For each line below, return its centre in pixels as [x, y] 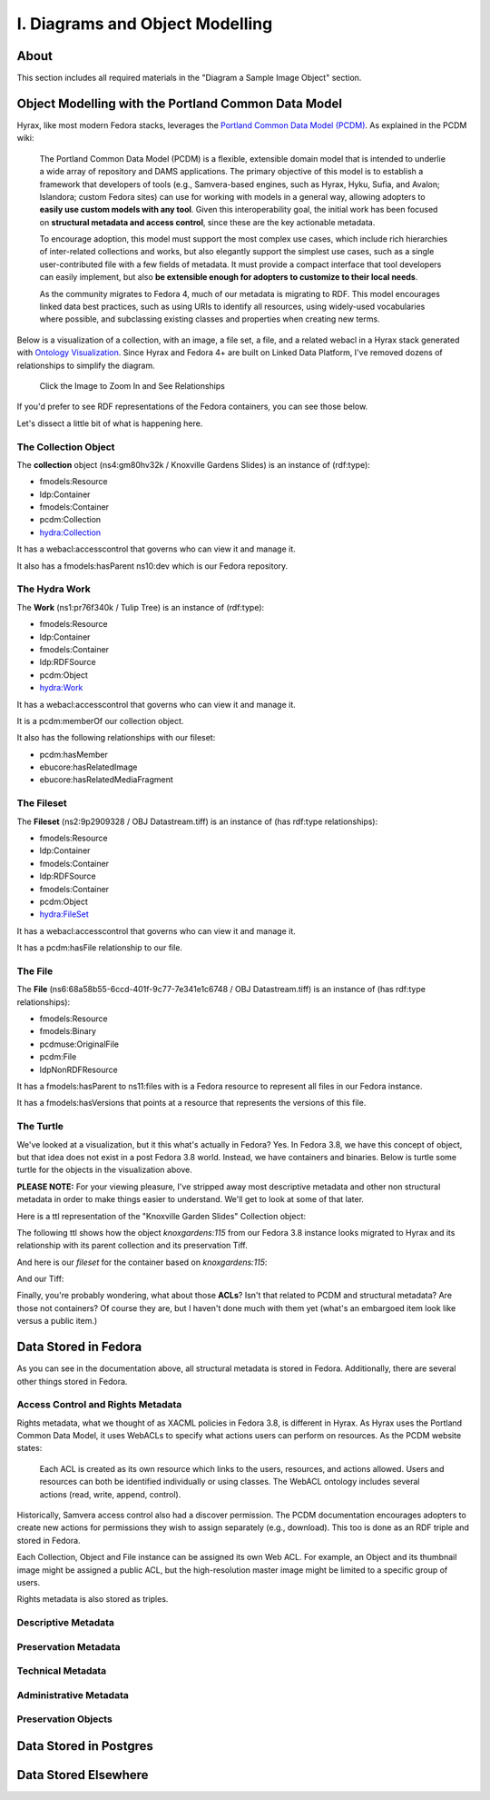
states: [29, 1448]
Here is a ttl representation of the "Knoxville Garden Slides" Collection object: [162, 1216]
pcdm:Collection [70, 520]
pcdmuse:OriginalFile [79, 1044]
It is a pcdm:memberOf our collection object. [100, 721]
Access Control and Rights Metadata [99, 1405]
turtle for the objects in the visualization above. [104, 1170]
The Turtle [40, 1127]
